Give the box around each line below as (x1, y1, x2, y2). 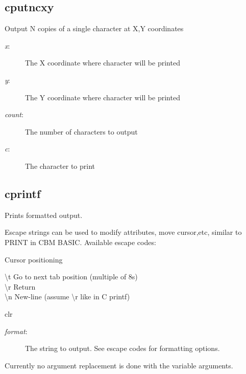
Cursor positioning (5, 254, 63, 265)
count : (5, 109, 23, 120)
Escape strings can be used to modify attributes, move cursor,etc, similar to (5, 227, 242, 237)
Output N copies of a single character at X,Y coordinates (5, 23, 184, 34)
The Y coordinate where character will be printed (25, 92, 180, 102)
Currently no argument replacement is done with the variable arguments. (5, 360, 233, 370)
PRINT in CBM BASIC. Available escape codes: (5, 236, 156, 247)
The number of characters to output (25, 126, 138, 137)
